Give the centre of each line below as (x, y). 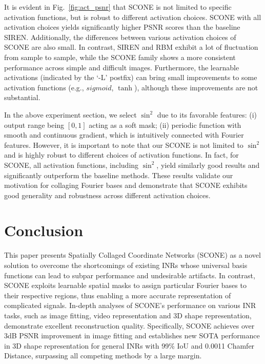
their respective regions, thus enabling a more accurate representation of (118, 295)
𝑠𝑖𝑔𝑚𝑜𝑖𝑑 (99, 88)
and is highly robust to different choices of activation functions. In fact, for (121, 155)
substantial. (22, 97)
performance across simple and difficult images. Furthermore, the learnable (122, 67)
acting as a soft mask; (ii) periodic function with (165, 124)
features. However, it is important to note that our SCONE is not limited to (124, 145)
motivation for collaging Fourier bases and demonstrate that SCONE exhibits (126, 185)
